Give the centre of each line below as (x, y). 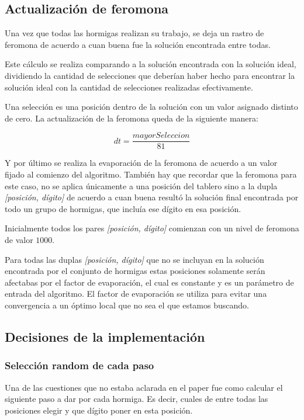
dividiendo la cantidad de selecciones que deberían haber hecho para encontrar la (150, 75)
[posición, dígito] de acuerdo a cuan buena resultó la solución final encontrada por (152, 197)
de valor (19, 239)
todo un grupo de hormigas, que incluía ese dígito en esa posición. (123, 208)
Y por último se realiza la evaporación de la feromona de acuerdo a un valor (141, 163)
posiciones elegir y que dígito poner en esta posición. (99, 410)
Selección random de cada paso (80, 365)
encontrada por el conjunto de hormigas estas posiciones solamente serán (135, 271)
